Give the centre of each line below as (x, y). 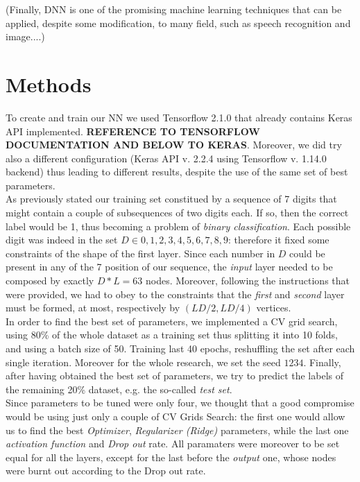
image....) (25, 36)
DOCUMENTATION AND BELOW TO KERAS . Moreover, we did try (174, 145)
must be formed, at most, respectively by (93, 308)
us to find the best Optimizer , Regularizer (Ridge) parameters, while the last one (177, 430)
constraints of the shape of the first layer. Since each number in (140, 253)
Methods (49, 84)
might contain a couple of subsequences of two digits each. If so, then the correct (177, 213)
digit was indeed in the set (62, 240)
